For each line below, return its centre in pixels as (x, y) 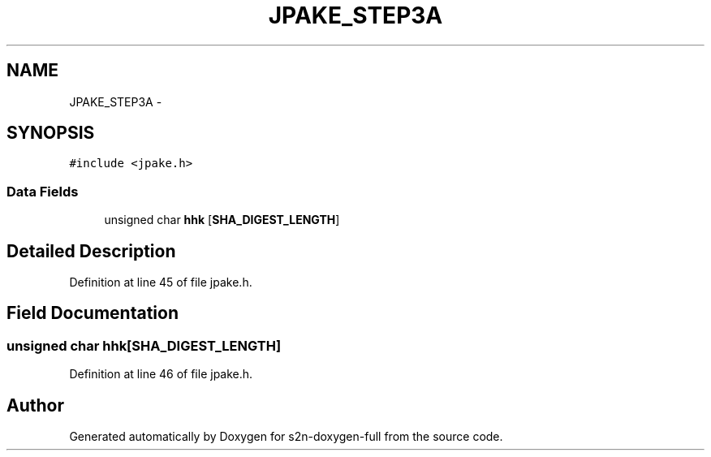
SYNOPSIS (51, 133)
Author (35, 405)
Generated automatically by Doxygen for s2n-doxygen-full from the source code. (286, 437)
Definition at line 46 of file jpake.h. (161, 374)
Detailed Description (91, 251)
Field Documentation (93, 313)
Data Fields (43, 191)
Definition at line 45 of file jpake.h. (161, 282)
